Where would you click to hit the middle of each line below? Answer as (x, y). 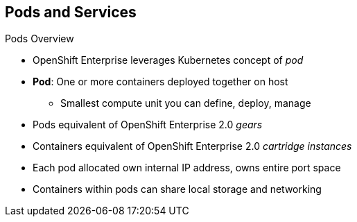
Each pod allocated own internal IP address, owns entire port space (187, 168)
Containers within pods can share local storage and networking (177, 189)
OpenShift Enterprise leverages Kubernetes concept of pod (168, 60)
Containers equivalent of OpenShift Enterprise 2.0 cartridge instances (192, 146)
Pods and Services (71, 12)
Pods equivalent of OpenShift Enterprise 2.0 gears (148, 125)
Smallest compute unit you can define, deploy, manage (186, 103)
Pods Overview (40, 39)
